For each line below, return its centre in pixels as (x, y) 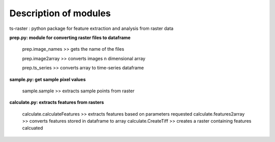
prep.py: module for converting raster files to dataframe (70, 38)
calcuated (33, 128)
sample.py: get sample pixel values (48, 79)
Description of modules (60, 13)
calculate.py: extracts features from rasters (57, 102)
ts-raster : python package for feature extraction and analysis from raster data (91, 28)
